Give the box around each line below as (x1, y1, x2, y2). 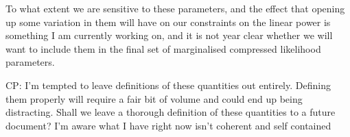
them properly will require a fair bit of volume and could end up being (5, 91, 303, 105)
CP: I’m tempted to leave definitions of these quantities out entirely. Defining (5, 77, 331, 92)
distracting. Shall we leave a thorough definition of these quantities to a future (5, 105, 336, 119)
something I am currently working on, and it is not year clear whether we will (5, 28, 333, 42)
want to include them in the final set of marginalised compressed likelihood (5, 41, 321, 55)
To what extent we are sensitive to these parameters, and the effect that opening (5, 1, 345, 15)
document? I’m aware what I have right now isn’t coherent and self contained (5, 118, 331, 132)
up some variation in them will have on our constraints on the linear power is (5, 14, 331, 29)
